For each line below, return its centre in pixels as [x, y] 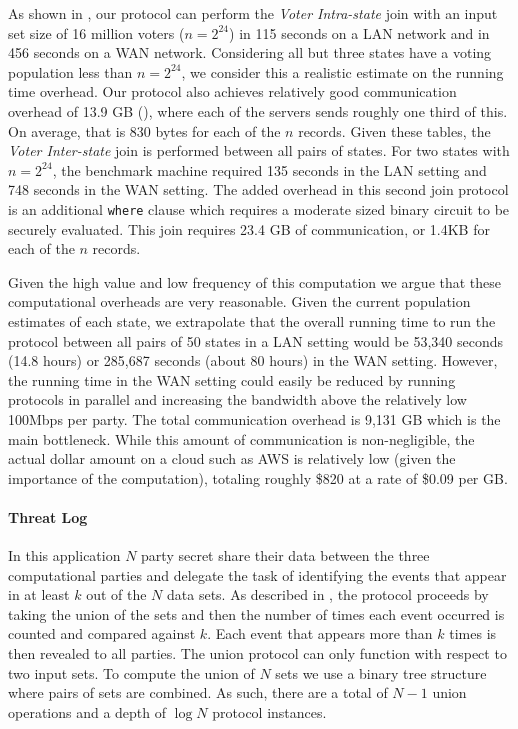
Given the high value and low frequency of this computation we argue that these [255, 281]
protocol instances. [269, 711]
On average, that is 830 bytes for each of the [144, 130]
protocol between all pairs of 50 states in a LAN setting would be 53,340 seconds [255, 340]
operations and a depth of [87, 711]
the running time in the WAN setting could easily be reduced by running [232, 379]
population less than [70, 71]
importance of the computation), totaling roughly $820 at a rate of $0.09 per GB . [258, 477]
